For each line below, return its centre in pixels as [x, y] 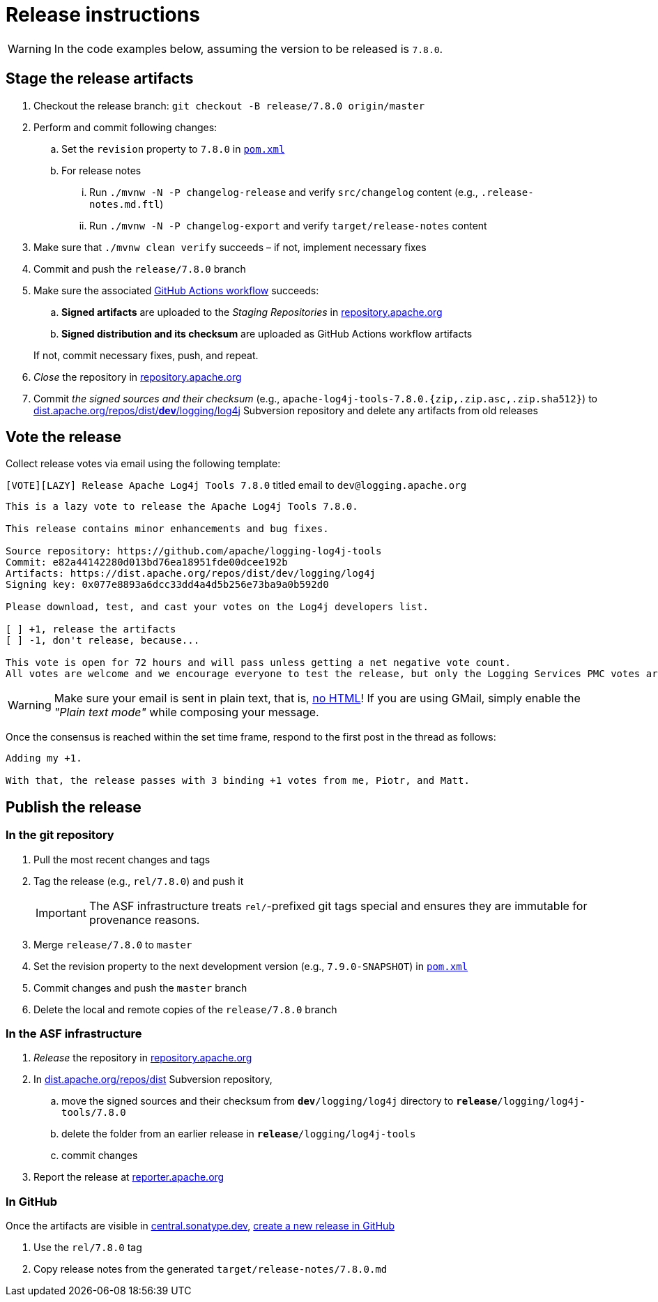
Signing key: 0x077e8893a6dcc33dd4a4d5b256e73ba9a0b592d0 [167, 585]
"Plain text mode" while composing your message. [186, 712]
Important [61, 913]
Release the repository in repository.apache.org [143, 1058]
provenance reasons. [144, 919]
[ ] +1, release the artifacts [91, 629]
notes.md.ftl [125, 204]
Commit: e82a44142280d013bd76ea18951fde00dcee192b [147, 562]
